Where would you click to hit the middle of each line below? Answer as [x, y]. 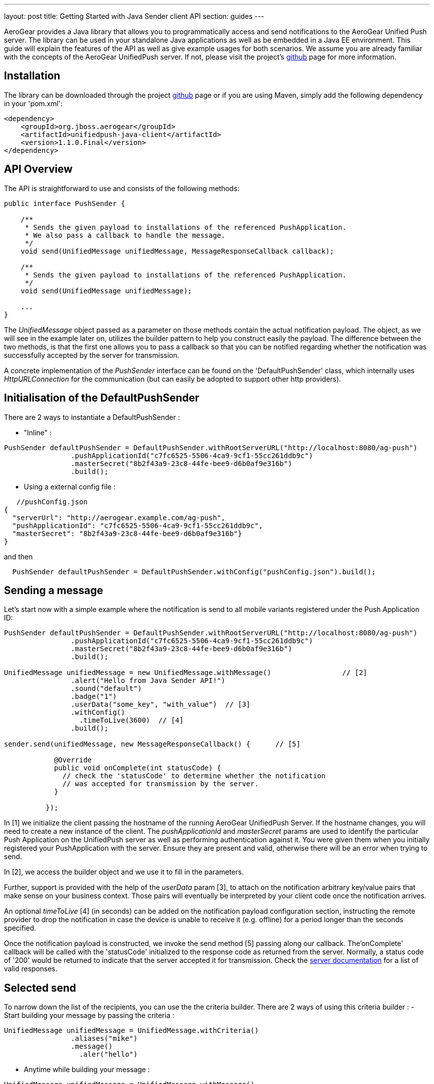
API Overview [38, 169]
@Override [73, 760]
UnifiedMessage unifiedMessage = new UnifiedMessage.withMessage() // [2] [186, 673]
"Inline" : [38, 432]
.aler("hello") [108, 1054]
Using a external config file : [70, 486]
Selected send [40, 988]
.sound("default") [106, 689]
